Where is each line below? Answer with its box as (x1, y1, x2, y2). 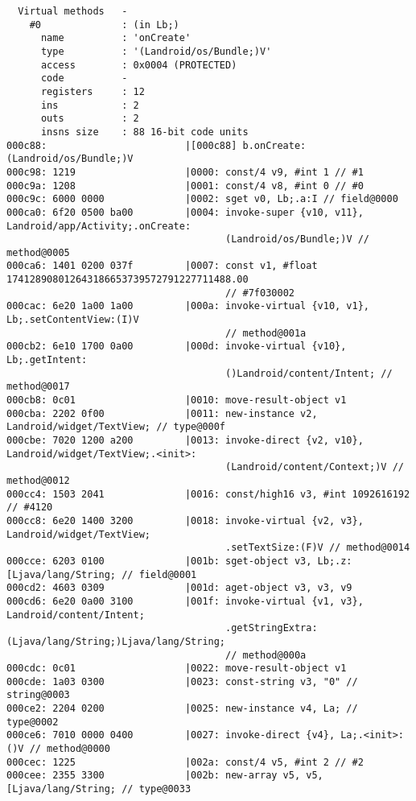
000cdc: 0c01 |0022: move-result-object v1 (6, 663, 347, 675)
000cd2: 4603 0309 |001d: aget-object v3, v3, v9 (6, 582, 352, 594)
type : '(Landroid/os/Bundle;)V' (40, 45, 272, 57)
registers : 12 (40, 85, 145, 97)
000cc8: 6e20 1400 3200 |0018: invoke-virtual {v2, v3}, (6, 514, 364, 526)
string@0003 (6, 689, 70, 701)
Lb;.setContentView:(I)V (6, 314, 139, 326)
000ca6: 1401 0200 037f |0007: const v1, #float (6, 260, 318, 272)
